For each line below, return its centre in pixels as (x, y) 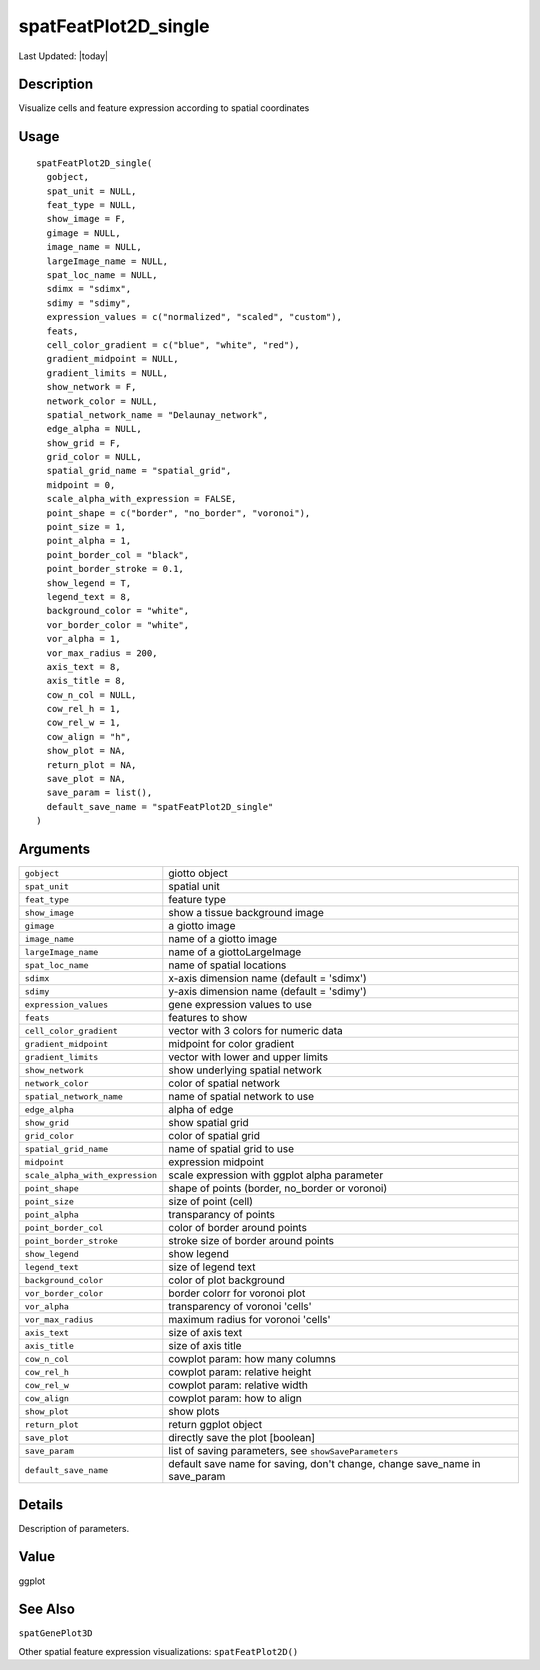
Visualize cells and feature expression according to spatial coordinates (164, 108)
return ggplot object (215, 1425)
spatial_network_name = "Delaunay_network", (157, 414)
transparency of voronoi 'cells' (240, 1307)
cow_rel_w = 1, (83, 723)
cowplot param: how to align (235, 1398)
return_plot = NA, (91, 764)
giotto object (198, 873)
